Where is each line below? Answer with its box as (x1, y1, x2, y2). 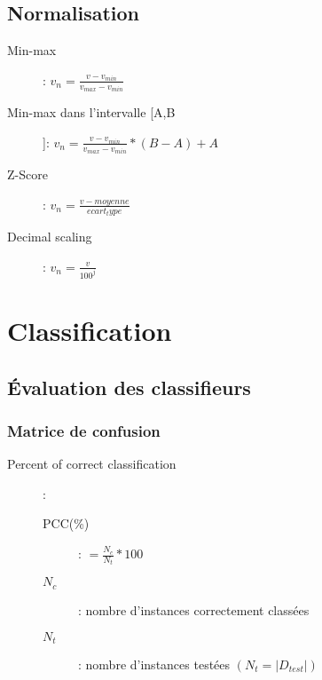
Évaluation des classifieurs (7, 373, 251, 400)
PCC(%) (43, 514, 90, 533)
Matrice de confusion (7, 419, 161, 441)
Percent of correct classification (7, 455, 177, 473)
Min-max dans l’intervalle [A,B (7, 103, 176, 122)
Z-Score (7, 165, 48, 184)
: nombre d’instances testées (78, 654, 231, 673)
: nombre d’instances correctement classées (78, 600, 310, 619)
